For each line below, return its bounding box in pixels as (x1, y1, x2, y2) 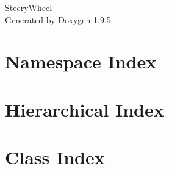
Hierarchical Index (5, 96, 164, 121)
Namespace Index (5, 49, 157, 74)
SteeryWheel (5, 1, 52, 13)
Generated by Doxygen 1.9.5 (5, 13, 111, 26)
